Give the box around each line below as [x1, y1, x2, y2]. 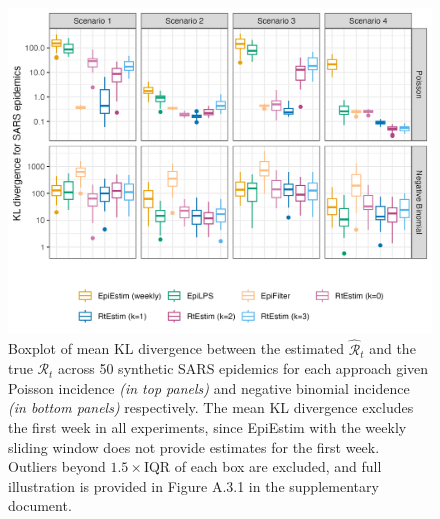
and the [369, 338, 416, 359]
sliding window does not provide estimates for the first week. [8, 436, 380, 457]
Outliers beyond [8, 456, 106, 477]
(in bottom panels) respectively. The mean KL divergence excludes [8, 397, 414, 418]
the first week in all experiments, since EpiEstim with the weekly [8, 417, 407, 438]
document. [8, 495, 72, 516]
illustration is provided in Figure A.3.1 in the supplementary [8, 475, 379, 496]
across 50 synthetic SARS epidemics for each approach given [58, 358, 429, 379]
